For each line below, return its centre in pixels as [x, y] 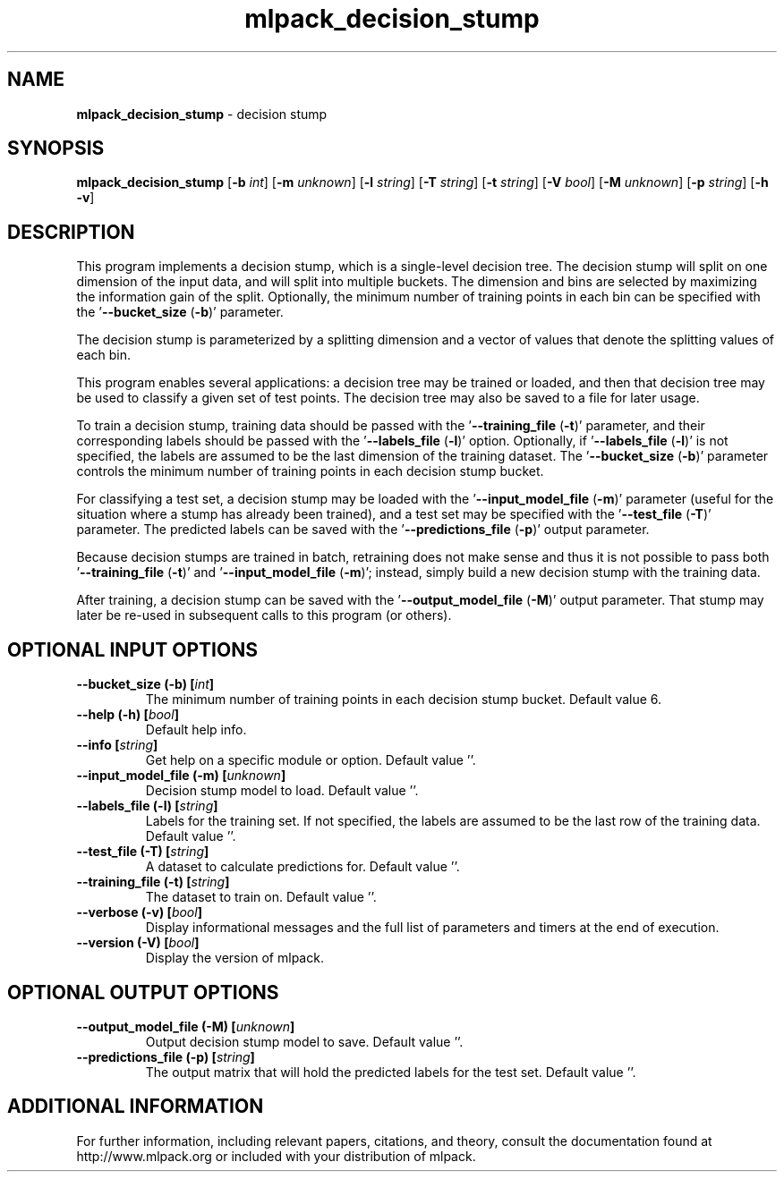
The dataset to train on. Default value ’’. [261, 897]
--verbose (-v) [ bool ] [139, 912]
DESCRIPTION [71, 232]
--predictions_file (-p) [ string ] [166, 1056]
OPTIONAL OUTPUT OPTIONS [143, 992]
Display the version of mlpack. [234, 958]
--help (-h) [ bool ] [128, 715]
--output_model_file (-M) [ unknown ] [186, 1026]
